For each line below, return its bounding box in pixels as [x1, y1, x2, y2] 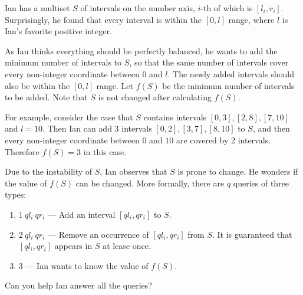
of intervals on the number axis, [80, 2, 195, 14]
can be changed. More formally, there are [75, 176, 225, 189]
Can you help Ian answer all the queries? [5, 279, 152, 291]
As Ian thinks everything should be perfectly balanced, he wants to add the [5, 44, 278, 57]
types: [5, 188, 27, 201]
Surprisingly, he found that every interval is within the [5, 13, 202, 25]
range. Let [96, 79, 134, 91]
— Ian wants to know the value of [25, 259, 149, 271]
